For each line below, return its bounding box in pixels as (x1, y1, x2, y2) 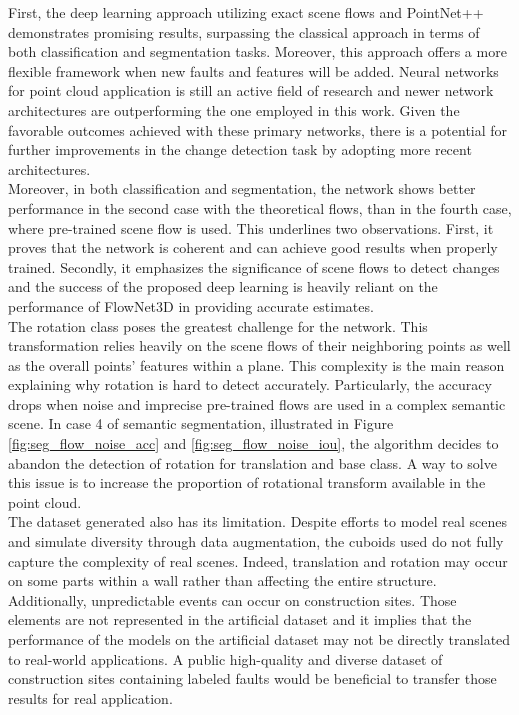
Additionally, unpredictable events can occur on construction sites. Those (8, 589, 457, 610)
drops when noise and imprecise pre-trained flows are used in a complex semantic (8, 393, 506, 414)
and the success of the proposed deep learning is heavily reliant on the (8, 276, 438, 297)
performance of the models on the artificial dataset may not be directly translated (8, 629, 511, 649)
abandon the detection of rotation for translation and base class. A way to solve (8, 452, 497, 473)
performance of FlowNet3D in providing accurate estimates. (8, 295, 374, 316)
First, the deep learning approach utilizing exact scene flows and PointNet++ (8, 2, 484, 22)
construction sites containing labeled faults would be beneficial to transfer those (8, 668, 497, 689)
